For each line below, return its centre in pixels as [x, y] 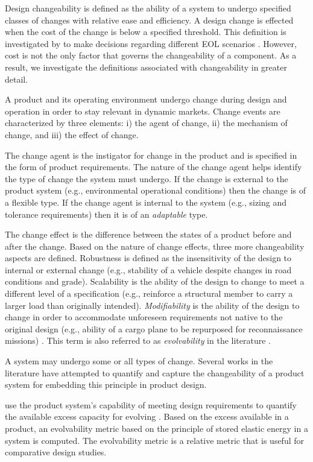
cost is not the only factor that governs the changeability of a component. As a [151, 55]
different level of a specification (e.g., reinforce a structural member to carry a [149, 293]
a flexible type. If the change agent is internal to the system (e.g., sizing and [146, 202]
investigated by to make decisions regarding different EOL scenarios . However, [151, 43]
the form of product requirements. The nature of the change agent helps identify [153, 167]
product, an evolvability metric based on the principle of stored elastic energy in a [156, 428]
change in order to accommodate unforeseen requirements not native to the [144, 317]
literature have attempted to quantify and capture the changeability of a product [155, 372]
